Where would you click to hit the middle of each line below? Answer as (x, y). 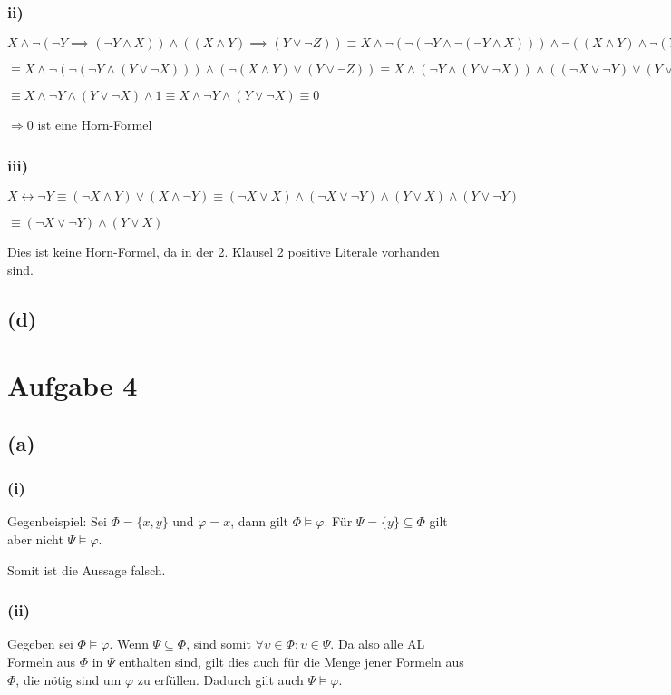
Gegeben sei (40, 644)
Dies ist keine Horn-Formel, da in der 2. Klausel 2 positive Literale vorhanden (224, 252)
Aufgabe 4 (73, 385)
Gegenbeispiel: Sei (57, 521)
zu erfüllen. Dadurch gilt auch (220, 679)
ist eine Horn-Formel (95, 125)
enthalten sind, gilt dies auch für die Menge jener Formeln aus (292, 661)
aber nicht (35, 538)
